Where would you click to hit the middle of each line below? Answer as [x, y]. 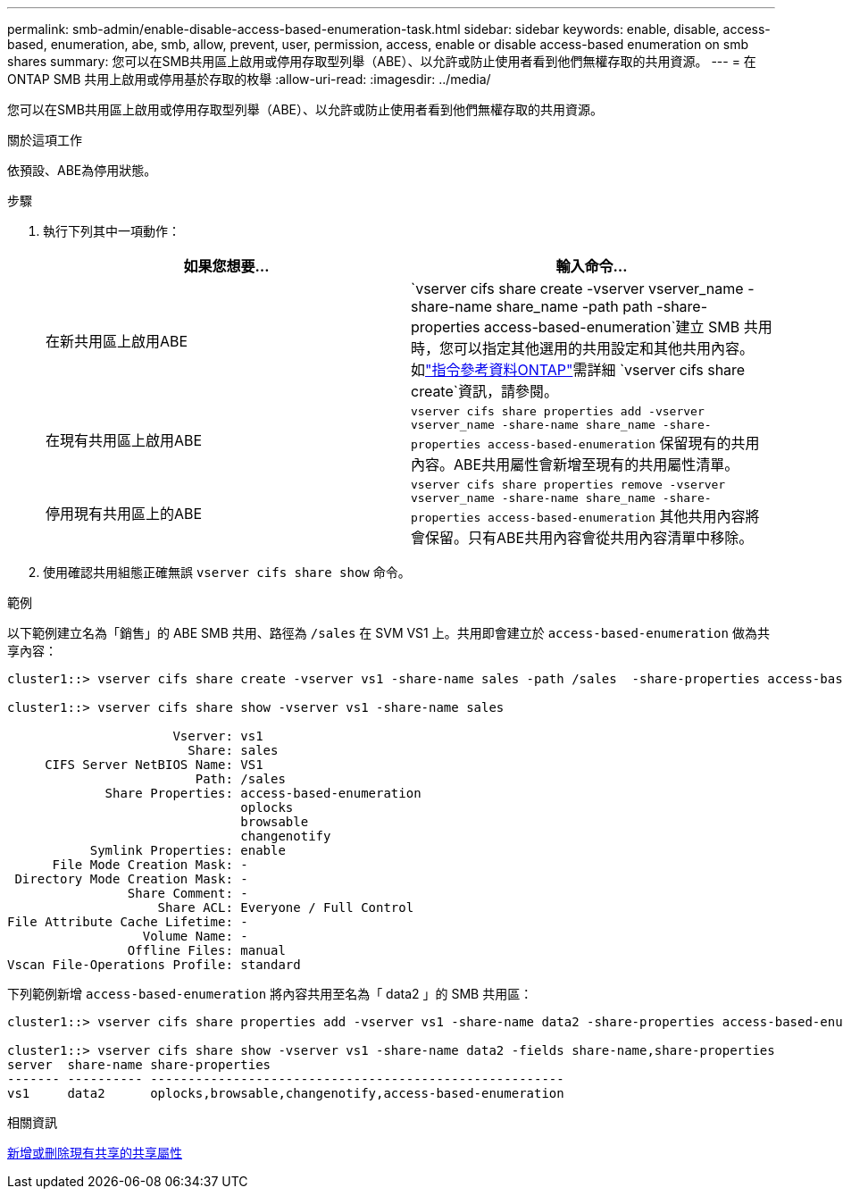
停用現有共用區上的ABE [124, 514]
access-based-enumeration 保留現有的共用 [624, 443]
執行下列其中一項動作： [112, 231]
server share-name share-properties [139, 1065]
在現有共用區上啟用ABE [124, 440]
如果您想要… [226, 266]
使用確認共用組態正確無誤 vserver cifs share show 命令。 [227, 572]
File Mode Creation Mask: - [150, 865]
